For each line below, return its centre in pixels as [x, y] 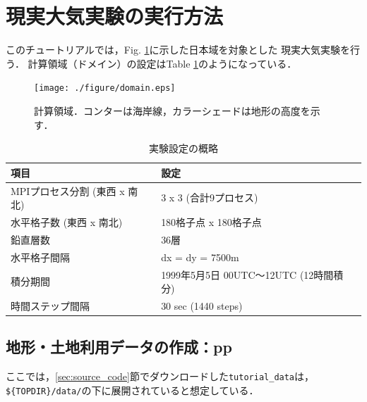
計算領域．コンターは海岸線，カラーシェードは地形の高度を [172, 110]
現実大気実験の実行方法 [115, 16]
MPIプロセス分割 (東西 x [68, 190]
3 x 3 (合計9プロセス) [210, 197]
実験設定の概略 [183, 148]
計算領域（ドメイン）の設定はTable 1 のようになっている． [162, 63]
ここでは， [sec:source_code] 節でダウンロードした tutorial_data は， [160, 376]
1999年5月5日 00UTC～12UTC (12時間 [247, 274]
